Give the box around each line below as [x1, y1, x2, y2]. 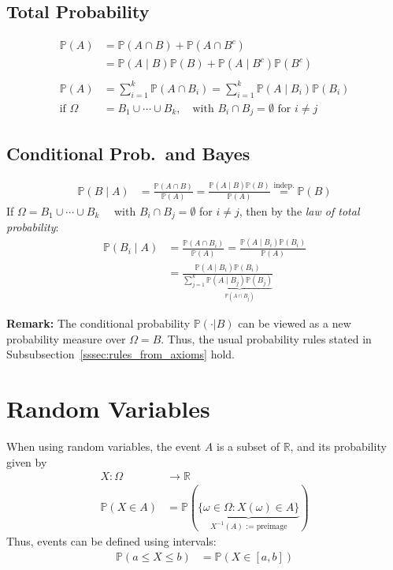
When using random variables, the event [6, 437, 202, 454]
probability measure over [6, 330, 126, 347]
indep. [273, 181, 295, 189]
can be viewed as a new [238, 315, 351, 332]
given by [6, 453, 47, 470]
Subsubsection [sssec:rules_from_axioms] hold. [6, 346, 235, 362]
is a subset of [217, 437, 280, 454]
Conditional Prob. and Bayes [6, 141, 250, 165]
